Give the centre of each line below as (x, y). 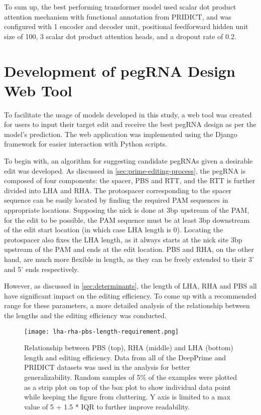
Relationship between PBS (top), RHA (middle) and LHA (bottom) (129, 348)
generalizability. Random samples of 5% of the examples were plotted (130, 377)
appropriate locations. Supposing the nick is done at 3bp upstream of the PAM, (127, 210)
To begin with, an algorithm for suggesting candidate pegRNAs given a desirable (128, 161)
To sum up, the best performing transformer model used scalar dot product (120, 7)
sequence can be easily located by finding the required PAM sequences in (116, 200)
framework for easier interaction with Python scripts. (86, 144)
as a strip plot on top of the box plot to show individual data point (127, 387)
